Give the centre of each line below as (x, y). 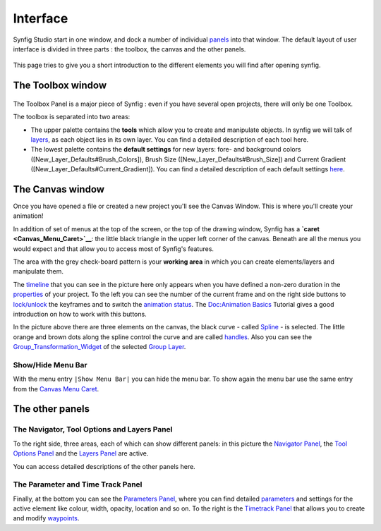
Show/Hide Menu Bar (50, 365)
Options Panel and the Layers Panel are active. (81, 453)
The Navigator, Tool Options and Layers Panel (93, 429)
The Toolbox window (60, 86)
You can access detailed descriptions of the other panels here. (104, 466)
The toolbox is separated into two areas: (72, 117)
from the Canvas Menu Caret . (56, 389)
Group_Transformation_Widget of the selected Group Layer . (99, 347)
